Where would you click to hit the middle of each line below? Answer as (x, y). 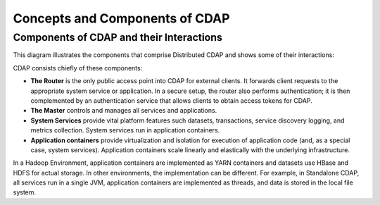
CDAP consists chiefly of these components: (78, 68)
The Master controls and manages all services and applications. (124, 111)
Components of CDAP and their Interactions (118, 37)
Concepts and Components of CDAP (121, 18)
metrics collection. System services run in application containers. (125, 130)
